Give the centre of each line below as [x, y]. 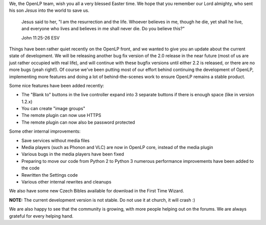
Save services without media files [55, 140]
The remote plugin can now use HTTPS [61, 115]
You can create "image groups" [53, 109]
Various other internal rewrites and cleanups [66, 182]
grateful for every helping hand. [41, 216]
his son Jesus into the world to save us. [49, 10]
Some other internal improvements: [45, 131]
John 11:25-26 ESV [41, 37]
